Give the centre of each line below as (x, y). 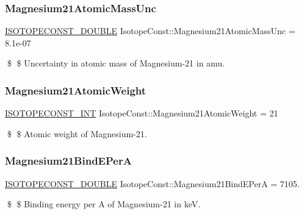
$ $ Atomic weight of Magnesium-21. (77, 133)
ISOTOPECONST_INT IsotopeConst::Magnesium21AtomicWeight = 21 (142, 113)
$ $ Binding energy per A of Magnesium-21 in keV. (104, 204)
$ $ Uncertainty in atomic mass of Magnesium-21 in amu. (116, 63)
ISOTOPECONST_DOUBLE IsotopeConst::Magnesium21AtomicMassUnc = (150, 31)
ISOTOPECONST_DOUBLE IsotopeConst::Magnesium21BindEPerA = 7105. (152, 183)
